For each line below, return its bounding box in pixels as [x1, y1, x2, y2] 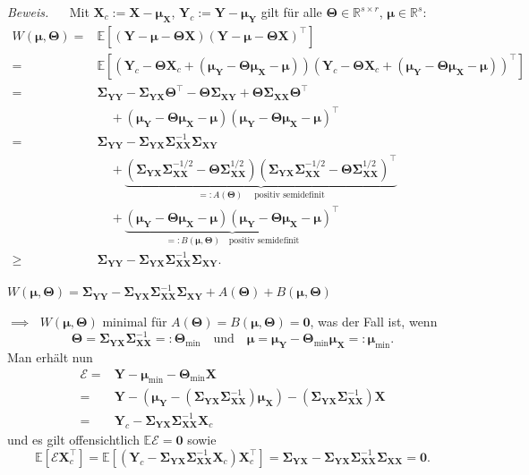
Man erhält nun [7, 347, 93, 366]
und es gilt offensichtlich [7, 430, 140, 449]
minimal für [102, 312, 167, 330]
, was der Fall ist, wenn [310, 312, 438, 330]
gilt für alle [260, 3, 322, 21]
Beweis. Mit [7, 3, 90, 21]
